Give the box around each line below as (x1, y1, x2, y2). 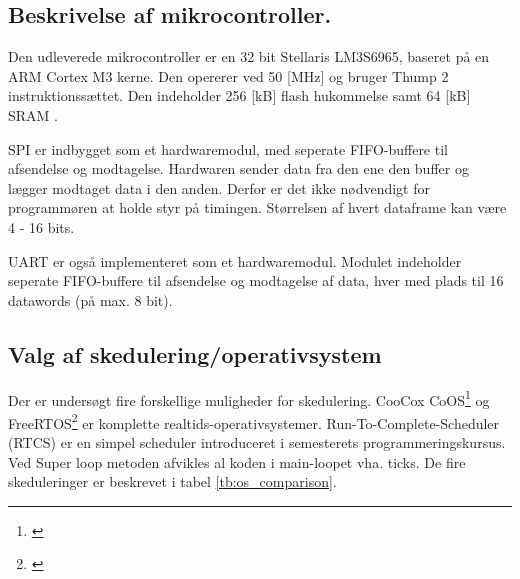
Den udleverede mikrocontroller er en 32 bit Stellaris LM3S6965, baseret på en (8, 46, 490, 67)
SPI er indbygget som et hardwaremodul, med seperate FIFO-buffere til (8, 138, 448, 159)
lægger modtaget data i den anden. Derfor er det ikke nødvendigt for (8, 177, 430, 198)
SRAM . (8, 104, 58, 125)
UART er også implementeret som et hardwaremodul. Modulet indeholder (8, 250, 462, 271)
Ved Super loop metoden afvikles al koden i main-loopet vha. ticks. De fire (8, 451, 466, 472)
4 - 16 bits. (8, 216, 75, 237)
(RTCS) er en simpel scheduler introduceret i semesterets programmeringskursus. (8, 432, 506, 453)
